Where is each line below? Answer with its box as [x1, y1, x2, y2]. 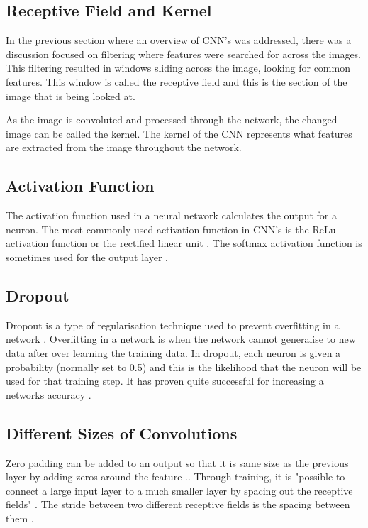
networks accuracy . [6, 387, 91, 402]
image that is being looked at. [6, 88, 135, 103]
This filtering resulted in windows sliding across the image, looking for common [6, 60, 350, 75]
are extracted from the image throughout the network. [6, 140, 242, 155]
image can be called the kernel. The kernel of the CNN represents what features [6, 126, 352, 141]
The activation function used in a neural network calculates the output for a [6, 208, 337, 223]
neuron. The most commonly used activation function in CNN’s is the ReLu [6, 221, 336, 236]
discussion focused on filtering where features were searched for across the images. [6, 46, 362, 61]
